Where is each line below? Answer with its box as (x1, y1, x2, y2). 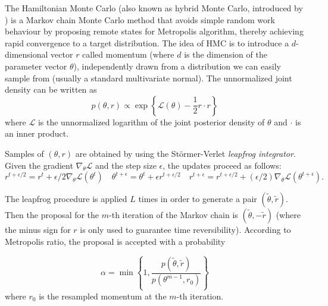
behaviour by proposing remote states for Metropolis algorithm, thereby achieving (5, 25, 304, 37)
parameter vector (5, 59, 67, 72)
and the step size (95, 159, 157, 171)
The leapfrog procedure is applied (5, 193, 127, 205)
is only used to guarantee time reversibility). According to (80, 223, 291, 236)
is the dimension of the (184, 48, 267, 61)
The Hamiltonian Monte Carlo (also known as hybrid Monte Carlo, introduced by (5, 2, 303, 14)
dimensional (5, 48, 48, 61)
